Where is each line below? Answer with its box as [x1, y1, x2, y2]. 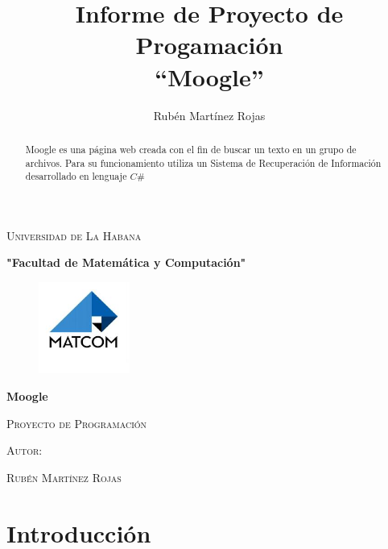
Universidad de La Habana [6, 227, 142, 243]
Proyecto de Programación [6, 414, 147, 431]
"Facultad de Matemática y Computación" [6, 254, 246, 271]
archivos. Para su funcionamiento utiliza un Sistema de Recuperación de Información [25, 156, 382, 169]
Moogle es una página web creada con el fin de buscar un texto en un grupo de [25, 142, 357, 156]
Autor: [6, 442, 43, 459]
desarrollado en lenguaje [25, 169, 127, 183]
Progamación [135, 28, 283, 61]
